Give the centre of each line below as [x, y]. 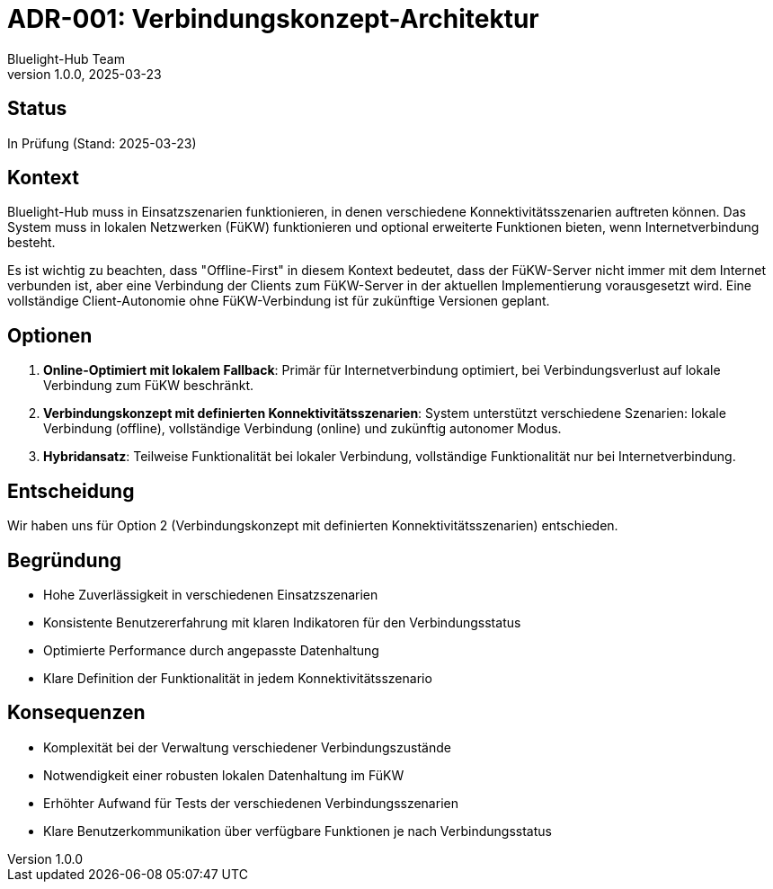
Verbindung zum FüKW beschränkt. [149, 386]
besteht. [31, 243]
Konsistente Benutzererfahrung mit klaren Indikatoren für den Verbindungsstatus [282, 622]
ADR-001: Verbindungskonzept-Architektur [273, 19]
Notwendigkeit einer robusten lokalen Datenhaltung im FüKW [224, 775]
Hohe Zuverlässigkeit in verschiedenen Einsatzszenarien [211, 594]
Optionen [50, 335]
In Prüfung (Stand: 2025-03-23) [102, 143]
